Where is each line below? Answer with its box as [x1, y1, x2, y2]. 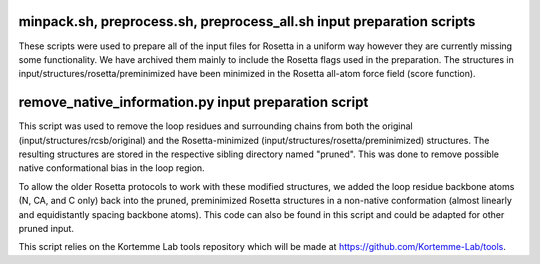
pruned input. [18, 222, 75, 234]
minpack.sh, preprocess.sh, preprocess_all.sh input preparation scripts [18, 13, 476, 30]
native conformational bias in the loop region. [18, 162, 205, 174]
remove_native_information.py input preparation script [18, 94, 369, 111]
